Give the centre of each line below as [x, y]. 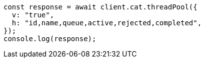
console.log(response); [50, 39]
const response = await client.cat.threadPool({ [100, 7]
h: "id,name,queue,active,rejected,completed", [107, 23]
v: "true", [33, 15]
